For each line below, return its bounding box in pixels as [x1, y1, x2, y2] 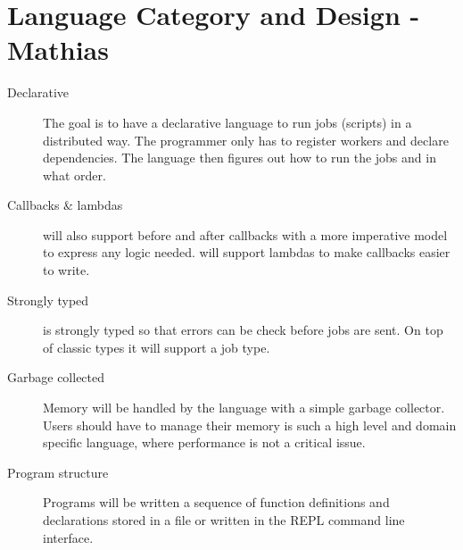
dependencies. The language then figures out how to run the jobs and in [43, 148, 436, 167]
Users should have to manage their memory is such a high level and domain [43, 415, 457, 434]
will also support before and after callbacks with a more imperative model [43, 225, 448, 244]
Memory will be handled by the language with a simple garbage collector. [43, 398, 445, 417]
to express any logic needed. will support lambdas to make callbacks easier [43, 243, 451, 262]
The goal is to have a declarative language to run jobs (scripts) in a [43, 112, 412, 131]
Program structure [7, 462, 109, 481]
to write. [43, 261, 90, 279]
